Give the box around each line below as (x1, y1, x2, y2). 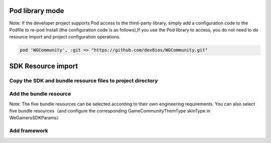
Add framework (9, 127, 49, 134)
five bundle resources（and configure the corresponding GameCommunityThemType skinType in (9, 107, 211, 113)
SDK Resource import (9, 61, 78, 70)
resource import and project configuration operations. (9, 34, 120, 40)
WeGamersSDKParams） (9, 115, 61, 121)
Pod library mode (9, 6, 64, 15)
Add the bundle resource (9, 90, 71, 97)
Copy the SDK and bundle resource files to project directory (9, 77, 158, 84)
